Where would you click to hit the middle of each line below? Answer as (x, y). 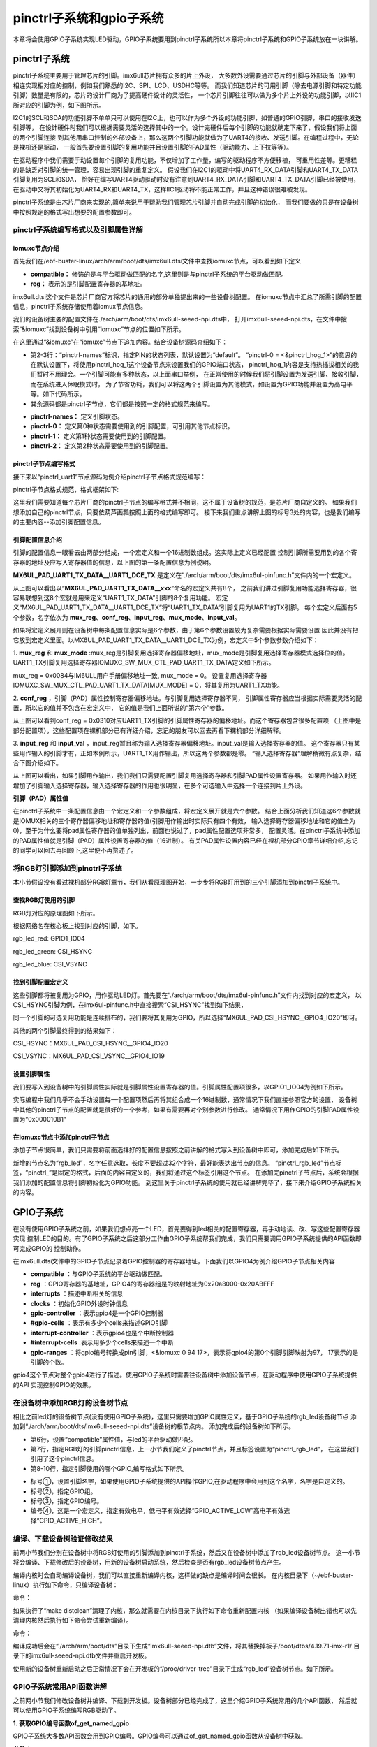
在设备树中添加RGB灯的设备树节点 (71, 1402)
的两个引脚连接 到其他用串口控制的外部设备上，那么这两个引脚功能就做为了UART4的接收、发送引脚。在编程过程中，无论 (186, 137)
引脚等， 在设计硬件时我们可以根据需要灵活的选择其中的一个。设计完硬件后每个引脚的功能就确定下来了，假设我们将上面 (185, 128)
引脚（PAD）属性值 (41, 798)
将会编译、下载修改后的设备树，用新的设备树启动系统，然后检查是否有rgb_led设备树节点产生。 (149, 1563)
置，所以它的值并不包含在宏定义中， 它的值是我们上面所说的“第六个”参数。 (120, 708)
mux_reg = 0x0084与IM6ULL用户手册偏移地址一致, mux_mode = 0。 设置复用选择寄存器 (140, 675)
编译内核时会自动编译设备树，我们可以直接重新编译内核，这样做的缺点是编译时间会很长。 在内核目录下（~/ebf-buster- (183, 1575)
